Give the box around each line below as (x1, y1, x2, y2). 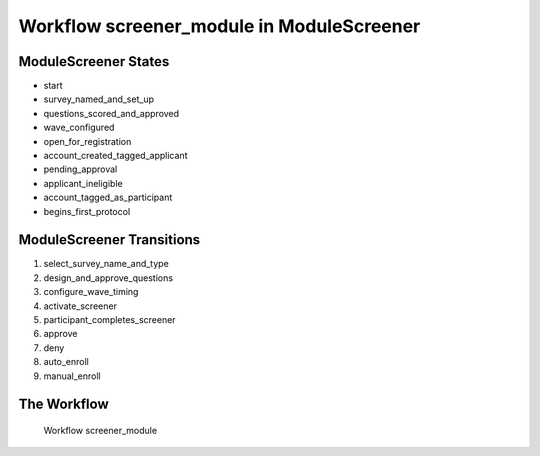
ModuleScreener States (18, 53, 170, 70)
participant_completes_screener (43, 314, 176, 326)
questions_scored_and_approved (43, 107, 180, 119)
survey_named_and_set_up (43, 93, 155, 105)
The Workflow (18, 396, 109, 413)
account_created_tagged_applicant (43, 150, 188, 162)
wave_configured (43, 121, 115, 134)
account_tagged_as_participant (43, 191, 173, 204)
